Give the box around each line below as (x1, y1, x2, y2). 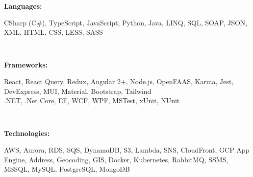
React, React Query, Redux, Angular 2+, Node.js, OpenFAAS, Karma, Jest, (4, 76, 234, 86)
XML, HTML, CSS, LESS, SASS (4, 27, 103, 37)
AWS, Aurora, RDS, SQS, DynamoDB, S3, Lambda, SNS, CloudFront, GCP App (4, 144, 250, 155)
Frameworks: (4, 60, 48, 70)
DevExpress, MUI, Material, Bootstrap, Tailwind (4, 86, 152, 96)
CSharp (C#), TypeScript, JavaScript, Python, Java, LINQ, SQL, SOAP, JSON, (4, 17, 248, 27)
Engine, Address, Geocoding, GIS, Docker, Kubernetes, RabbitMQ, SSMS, (4, 154, 228, 164)
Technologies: (4, 128, 50, 138)
